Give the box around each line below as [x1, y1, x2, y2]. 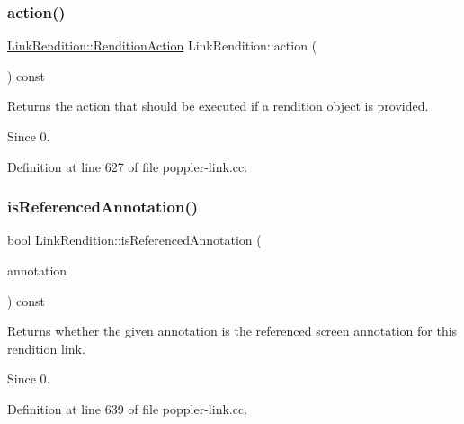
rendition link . [7, 338, 85, 357]
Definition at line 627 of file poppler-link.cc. [7, 157, 248, 176]
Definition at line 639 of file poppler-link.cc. [7, 399, 248, 418]
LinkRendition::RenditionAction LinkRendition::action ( [7, 36, 317, 55]
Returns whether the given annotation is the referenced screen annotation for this [7, 321, 458, 340]
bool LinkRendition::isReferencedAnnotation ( [7, 230, 262, 249]
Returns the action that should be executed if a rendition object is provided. [7, 96, 429, 115]
